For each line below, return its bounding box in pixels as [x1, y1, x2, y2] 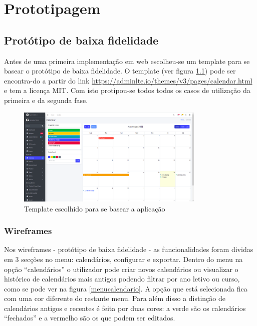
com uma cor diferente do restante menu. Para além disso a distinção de [4, 293, 225, 303]
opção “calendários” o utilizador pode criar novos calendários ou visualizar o [4, 263, 238, 274]
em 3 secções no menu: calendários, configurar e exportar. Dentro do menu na [4, 253, 243, 264]
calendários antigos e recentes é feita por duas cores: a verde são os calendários [4, 302, 246, 313]
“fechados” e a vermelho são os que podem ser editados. [4, 312, 175, 323]
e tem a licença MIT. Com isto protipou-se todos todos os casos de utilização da [4, 85, 250, 95]
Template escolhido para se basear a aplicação [24, 203, 165, 213]
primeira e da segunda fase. [4, 94, 88, 105]
